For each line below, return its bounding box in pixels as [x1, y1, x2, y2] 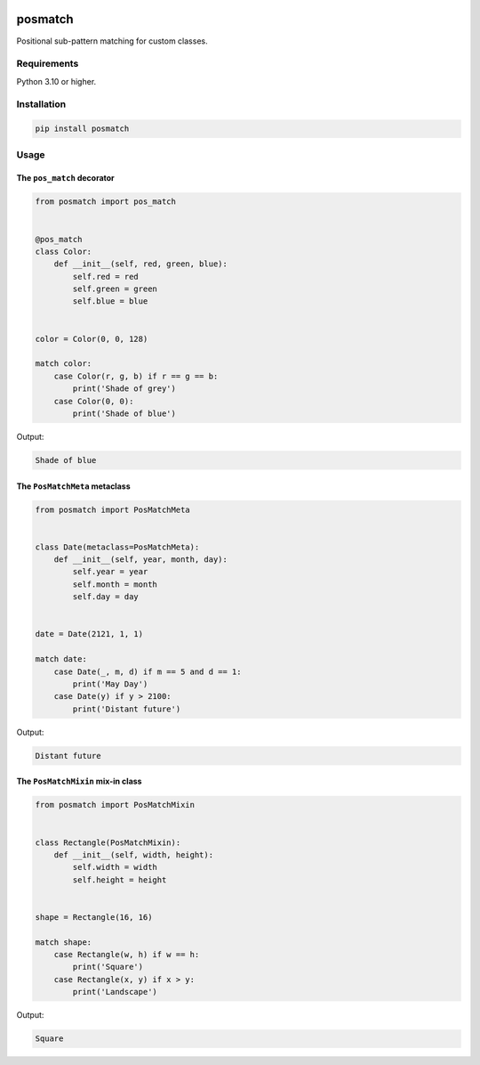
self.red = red [72, 272, 140, 281]
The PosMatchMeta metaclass [16, 481, 131, 492]
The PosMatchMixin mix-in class [16, 776, 142, 787]
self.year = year [72, 566, 148, 577]
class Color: [35, 246, 92, 256]
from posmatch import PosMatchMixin [35, 800, 196, 810]
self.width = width [72, 862, 157, 873]
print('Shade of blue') [72, 408, 177, 419]
